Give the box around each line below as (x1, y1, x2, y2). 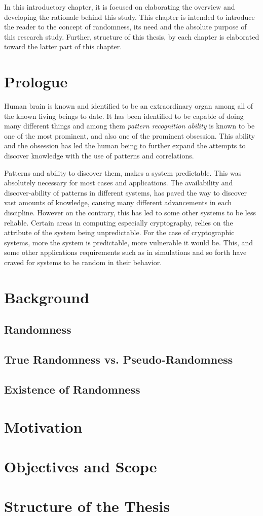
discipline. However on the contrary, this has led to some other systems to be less (4, 207, 256, 218)
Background (4, 286, 90, 307)
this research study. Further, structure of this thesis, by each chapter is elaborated (4, 31, 259, 42)
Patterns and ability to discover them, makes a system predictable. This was (4, 167, 242, 178)
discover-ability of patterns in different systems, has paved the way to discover (4, 187, 247, 198)
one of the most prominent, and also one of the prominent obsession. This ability (4, 130, 255, 141)
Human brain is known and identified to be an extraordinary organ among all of (4, 101, 253, 111)
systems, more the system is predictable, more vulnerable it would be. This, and (4, 237, 253, 247)
